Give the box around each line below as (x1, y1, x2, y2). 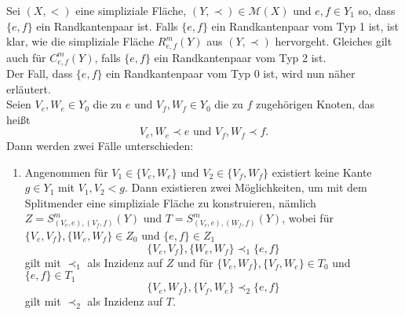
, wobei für (282, 210, 334, 226)
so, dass (358, 2, 396, 18)
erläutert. (6, 80, 51, 97)
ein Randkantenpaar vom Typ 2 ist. (154, 49, 327, 65)
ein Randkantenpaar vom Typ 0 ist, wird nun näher (106, 65, 356, 82)
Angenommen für (24, 163, 108, 180)
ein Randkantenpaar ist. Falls (36, 17, 178, 34)
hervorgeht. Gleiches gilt (275, 33, 392, 49)
